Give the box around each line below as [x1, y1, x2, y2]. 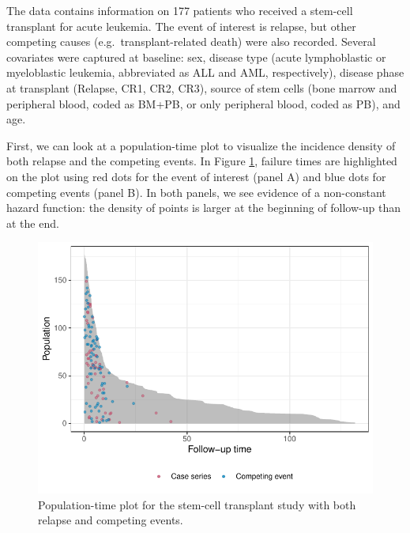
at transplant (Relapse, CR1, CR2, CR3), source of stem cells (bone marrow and [6, 79, 397, 96]
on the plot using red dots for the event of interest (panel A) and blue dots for [6, 168, 386, 184]
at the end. [6, 214, 59, 231]
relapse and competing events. [38, 512, 183, 528]
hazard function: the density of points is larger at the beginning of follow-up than [6, 199, 401, 216]
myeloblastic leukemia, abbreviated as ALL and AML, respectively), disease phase [6, 64, 404, 81]
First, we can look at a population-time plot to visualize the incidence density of [6, 137, 396, 153]
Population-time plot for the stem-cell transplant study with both [38, 496, 356, 512]
